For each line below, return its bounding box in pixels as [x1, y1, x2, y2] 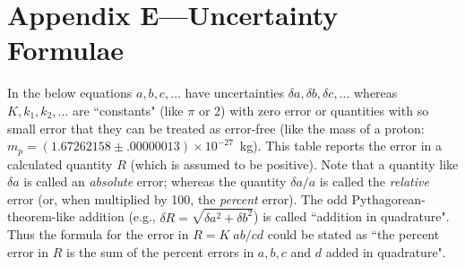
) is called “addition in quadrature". [254, 207, 450, 226]
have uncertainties [185, 83, 285, 102]
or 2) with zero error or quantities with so [198, 100, 429, 119]
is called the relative [319, 172, 429, 191]
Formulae [7, 31, 125, 68]
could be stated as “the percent [267, 225, 440, 244]
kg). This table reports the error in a [239, 136, 442, 155]
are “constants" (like [72, 100, 184, 119]
